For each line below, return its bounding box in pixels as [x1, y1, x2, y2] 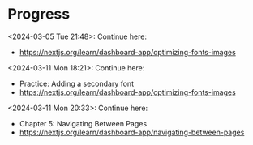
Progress [7, 5, 71, 23]
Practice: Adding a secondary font [19, 79, 135, 88]
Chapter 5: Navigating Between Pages [19, 118, 148, 128]
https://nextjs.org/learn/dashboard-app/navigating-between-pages [19, 127, 245, 137]
